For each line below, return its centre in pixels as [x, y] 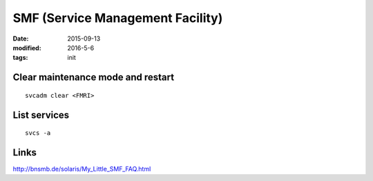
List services [41, 115]
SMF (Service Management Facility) [118, 18]
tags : [20, 58]
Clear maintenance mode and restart [94, 77]
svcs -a [38, 133]
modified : [27, 47]
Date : [21, 39]
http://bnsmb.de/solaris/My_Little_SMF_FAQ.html [82, 169]
